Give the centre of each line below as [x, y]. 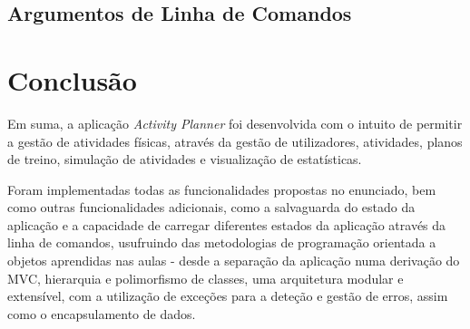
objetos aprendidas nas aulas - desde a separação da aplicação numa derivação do [234, 261]
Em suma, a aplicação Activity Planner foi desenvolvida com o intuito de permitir [235, 123]
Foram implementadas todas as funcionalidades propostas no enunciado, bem [222, 189]
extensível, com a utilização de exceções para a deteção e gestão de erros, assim [228, 296]
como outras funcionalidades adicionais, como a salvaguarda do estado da [211, 207]
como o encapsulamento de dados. [102, 313]
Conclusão [72, 79]
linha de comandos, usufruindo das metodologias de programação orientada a [222, 242]
